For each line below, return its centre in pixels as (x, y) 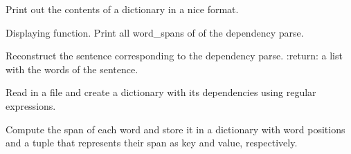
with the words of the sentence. (72, 69)
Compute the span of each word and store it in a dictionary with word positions (175, 129)
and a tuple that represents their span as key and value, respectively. (152, 143)
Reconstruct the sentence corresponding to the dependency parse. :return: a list (174, 56)
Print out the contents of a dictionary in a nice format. (122, 9)
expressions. (31, 105)
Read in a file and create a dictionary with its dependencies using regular (161, 92)
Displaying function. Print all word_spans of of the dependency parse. (155, 32)
